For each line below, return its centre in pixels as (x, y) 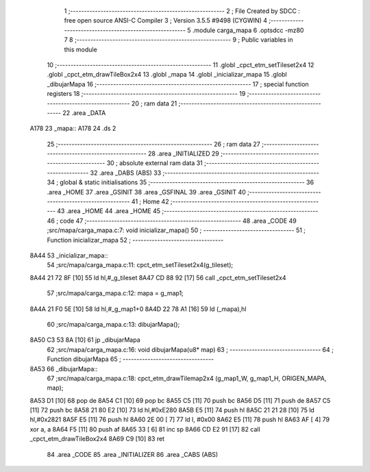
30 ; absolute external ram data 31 (155, 163)
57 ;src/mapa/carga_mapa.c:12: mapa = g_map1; (115, 293)
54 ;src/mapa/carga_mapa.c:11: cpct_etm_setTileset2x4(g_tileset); (140, 265)
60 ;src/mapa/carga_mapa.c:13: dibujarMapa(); (113, 324)
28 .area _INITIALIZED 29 (183, 153)
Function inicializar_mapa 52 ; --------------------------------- (135, 240)
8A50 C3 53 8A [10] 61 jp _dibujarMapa (85, 340)
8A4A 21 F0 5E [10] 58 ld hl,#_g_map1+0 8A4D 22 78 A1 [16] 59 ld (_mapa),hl (138, 309)
